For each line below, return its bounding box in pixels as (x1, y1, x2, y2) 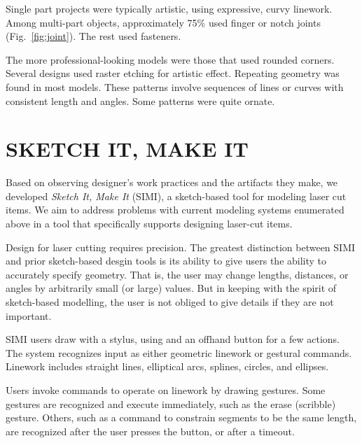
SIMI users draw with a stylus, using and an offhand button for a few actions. (6, 332, 340, 346)
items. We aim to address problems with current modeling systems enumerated (6, 202, 344, 217)
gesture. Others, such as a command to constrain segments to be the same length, (6, 410, 357, 425)
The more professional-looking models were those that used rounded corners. (6, 52, 335, 66)
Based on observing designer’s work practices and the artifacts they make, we (6, 175, 338, 190)
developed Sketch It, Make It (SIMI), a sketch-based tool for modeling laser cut (6, 188, 347, 203)
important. (6, 308, 52, 323)
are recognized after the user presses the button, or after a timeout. (6, 423, 295, 438)
